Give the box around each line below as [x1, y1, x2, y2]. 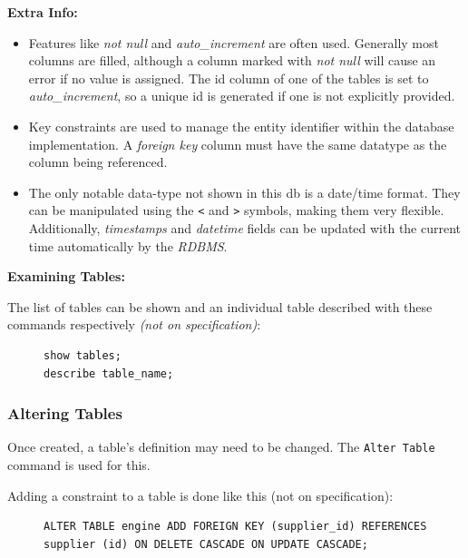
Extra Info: [7, 3, 78, 21]
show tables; [44, 348, 122, 362]
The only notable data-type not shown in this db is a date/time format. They [28, 182, 461, 201]
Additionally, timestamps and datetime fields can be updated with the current [28, 219, 462, 237]
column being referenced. [28, 152, 168, 171]
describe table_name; [44, 367, 174, 380]
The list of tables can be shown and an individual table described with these [7, 297, 433, 316]
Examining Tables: [7, 267, 125, 286]
